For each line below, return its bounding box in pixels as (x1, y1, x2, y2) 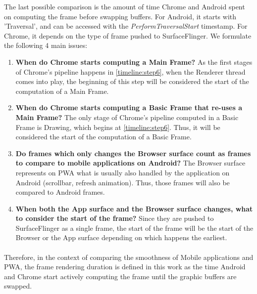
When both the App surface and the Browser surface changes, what (15, 203, 253, 213)
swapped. (4, 281, 32, 291)
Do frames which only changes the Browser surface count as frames (15, 148, 251, 158)
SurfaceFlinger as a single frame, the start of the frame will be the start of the (15, 222, 254, 233)
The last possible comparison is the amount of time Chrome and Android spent (4, 1, 245, 11)
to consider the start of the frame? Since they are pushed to (15, 213, 214, 223)
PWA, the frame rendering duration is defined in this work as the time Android (4, 261, 246, 272)
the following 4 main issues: (4, 40, 88, 50)
